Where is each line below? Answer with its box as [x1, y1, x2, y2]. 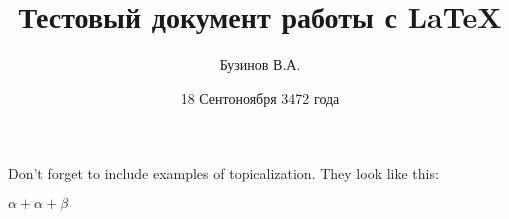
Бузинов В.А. [219, 54, 301, 75]
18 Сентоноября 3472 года [180, 87, 340, 108]
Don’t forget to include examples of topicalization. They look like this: [8, 163, 439, 184]
